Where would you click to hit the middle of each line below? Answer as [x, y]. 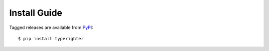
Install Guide [36, 13]
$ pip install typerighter [51, 38]
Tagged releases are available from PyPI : [51, 27]
